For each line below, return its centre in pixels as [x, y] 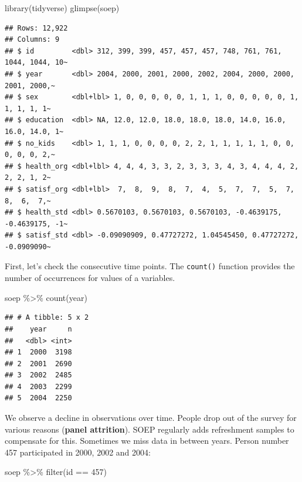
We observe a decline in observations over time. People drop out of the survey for [151, 418]
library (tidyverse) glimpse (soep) [62, 8]
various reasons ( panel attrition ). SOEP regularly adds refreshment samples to [150, 429]
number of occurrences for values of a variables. [90, 278]
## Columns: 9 [32, 40]
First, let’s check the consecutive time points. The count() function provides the [150, 266]
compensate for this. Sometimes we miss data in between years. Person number [147, 441]
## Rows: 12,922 [36, 28]
